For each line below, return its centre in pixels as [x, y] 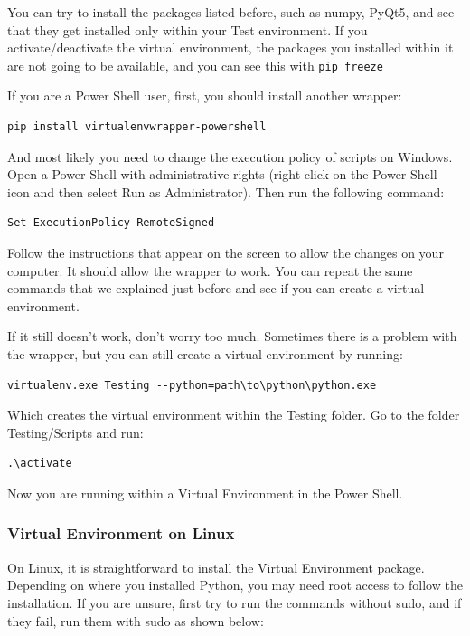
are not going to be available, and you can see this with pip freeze [195, 65]
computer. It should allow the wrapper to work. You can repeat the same [210, 270]
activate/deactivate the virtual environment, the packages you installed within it [230, 47]
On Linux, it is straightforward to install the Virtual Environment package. [216, 567]
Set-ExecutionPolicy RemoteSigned [111, 223]
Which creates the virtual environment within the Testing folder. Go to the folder [234, 415]
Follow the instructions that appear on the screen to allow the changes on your [226, 252]
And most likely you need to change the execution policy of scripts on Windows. [230, 156]
